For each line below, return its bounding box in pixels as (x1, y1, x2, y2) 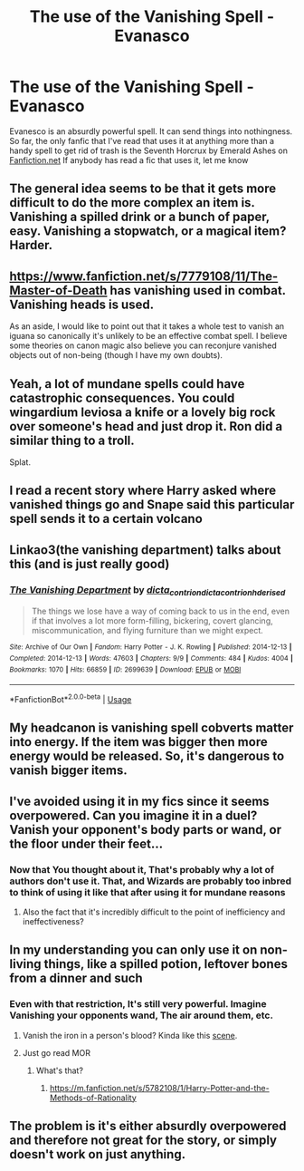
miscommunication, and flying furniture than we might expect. (31, 625, 264, 636)
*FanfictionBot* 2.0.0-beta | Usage (9, 692, 132, 704)
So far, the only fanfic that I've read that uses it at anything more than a (9, 135, 274, 146)
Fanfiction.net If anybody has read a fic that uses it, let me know (9, 154, 249, 165)
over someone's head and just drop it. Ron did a (9, 419, 283, 434)
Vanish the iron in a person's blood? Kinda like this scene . (22, 1030, 238, 1040)
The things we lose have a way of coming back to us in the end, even (31, 605, 290, 617)
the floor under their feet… (9, 836, 164, 851)
